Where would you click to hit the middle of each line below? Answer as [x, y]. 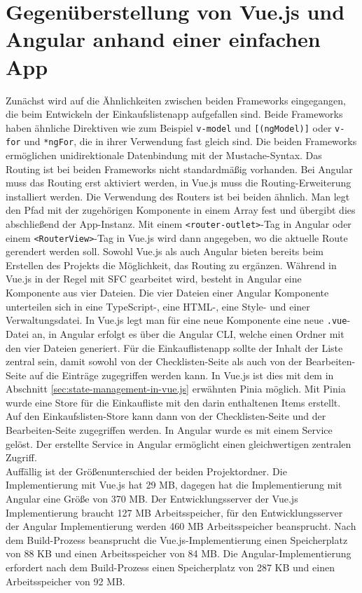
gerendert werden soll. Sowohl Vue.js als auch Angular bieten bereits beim [165, 251]
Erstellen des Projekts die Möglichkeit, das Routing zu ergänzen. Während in [171, 265]
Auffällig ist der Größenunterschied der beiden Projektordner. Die [146, 471]
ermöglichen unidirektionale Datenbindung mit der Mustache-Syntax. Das [164, 155]
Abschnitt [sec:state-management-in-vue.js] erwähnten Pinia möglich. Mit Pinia [176, 389]
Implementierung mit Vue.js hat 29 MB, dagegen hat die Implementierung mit [174, 485]
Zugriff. [21, 457]
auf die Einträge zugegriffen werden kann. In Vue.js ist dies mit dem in [182, 375]
